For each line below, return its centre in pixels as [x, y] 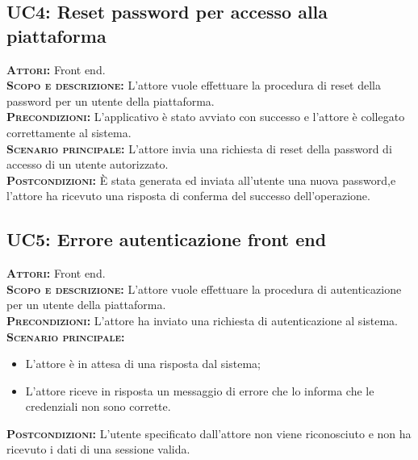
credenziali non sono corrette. [98, 406]
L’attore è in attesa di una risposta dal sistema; [143, 364]
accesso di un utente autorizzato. [88, 164]
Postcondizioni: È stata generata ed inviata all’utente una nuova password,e [201, 180]
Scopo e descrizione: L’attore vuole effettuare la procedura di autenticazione [204, 289]
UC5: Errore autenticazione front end [167, 239]
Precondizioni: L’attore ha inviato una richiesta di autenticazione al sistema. [203, 320]
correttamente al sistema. [69, 132]
